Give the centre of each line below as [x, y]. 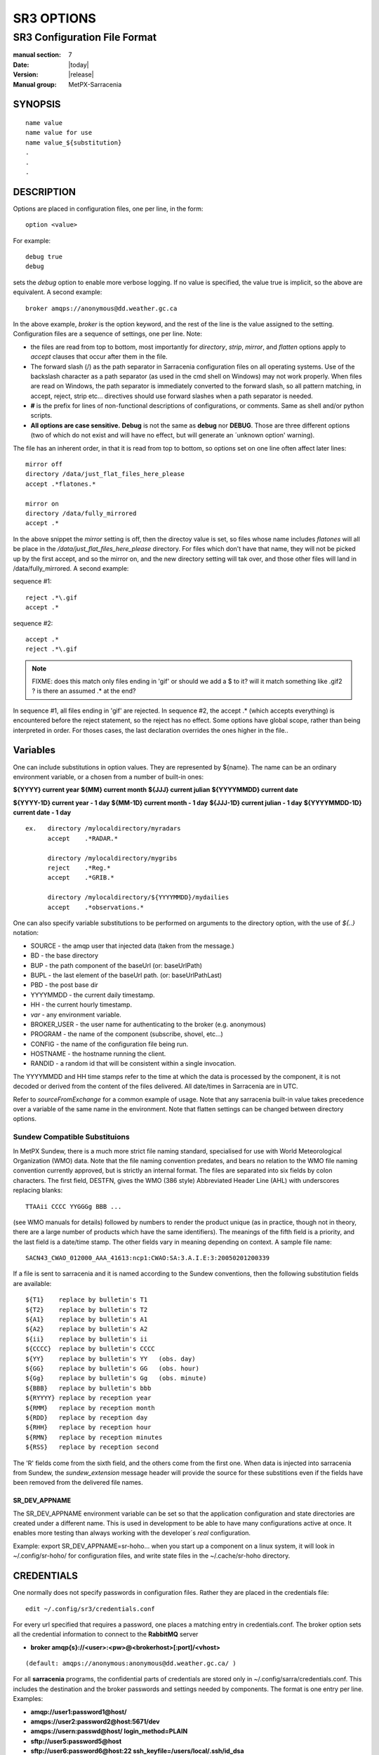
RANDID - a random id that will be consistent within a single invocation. [133, 1064]
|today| [79, 65]
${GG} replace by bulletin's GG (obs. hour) [113, 1368]
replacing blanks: [38, 1191]
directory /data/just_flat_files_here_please [105, 474]
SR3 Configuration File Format [85, 37]
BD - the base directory [64, 955]
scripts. [41, 416]
